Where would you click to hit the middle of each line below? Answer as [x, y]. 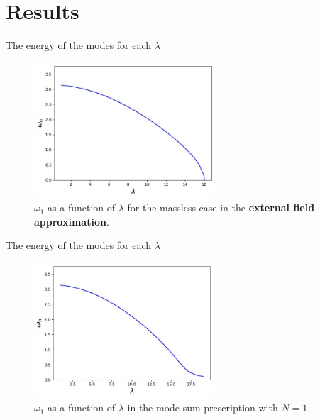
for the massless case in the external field [221, 208]
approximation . [72, 221]
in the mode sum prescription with [203, 408]
